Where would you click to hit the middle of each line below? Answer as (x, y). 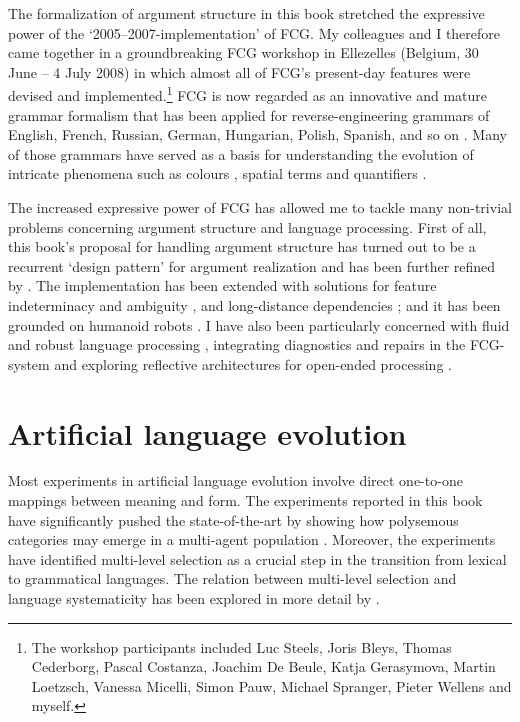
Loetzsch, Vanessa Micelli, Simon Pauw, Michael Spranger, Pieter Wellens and (271, 685)
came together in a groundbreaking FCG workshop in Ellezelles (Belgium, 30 (243, 52)
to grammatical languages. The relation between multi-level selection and (232, 578)
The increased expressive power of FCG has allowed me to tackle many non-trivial (260, 207)
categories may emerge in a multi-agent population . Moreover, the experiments (252, 539)
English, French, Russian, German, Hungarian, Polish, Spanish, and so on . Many (257, 134)
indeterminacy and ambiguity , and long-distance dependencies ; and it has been (254, 304)
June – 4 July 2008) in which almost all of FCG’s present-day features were (239, 71)
